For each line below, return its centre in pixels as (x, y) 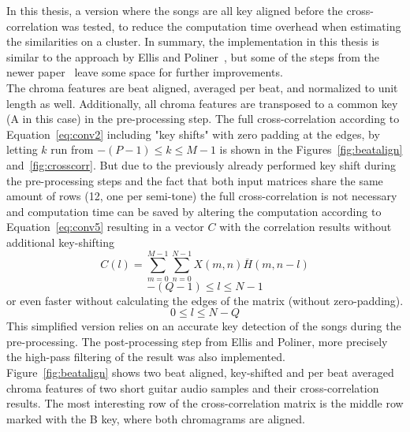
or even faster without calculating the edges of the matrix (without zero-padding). (205, 300)
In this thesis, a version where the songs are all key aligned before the (175, 10)
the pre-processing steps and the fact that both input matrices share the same (195, 180)
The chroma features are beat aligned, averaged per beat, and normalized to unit (202, 87)
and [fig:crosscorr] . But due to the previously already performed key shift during (201, 164)
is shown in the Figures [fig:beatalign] (311, 149)
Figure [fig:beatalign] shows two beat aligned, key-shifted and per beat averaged (200, 372)
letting (22, 149)
